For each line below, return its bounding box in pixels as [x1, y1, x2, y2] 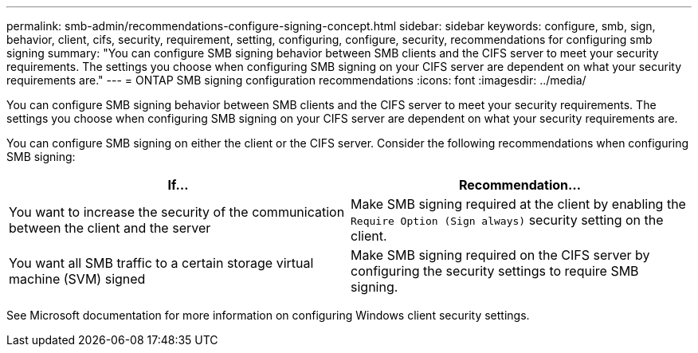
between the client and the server [9, 220, 211, 236]
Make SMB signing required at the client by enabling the [351, 196, 686, 212]
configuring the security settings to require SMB [351, 263, 639, 279]
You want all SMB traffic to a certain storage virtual [9, 255, 314, 271]
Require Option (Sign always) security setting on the [351, 212, 664, 228]
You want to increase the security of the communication [9, 204, 345, 220]
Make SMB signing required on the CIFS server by [351, 247, 650, 263]
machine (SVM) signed [9, 271, 146, 287]
